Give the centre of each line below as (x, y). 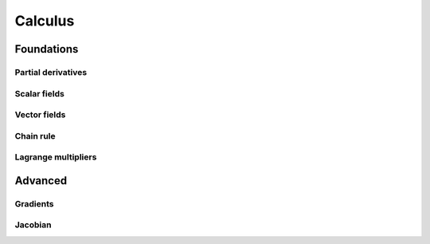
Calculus (45, 21)
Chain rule (35, 136)
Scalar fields (40, 93)
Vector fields (40, 115)
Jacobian (33, 225)
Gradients (34, 203)
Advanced (41, 181)
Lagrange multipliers (56, 157)
